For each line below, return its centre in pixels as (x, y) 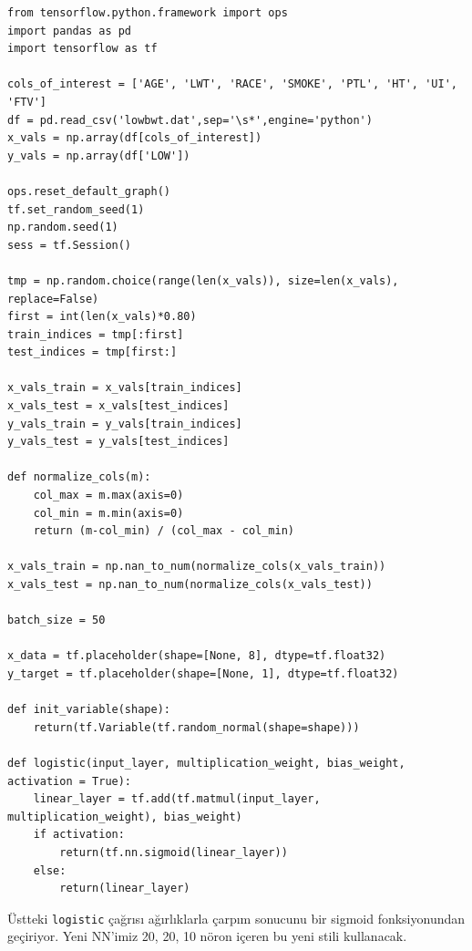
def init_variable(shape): (89, 710)
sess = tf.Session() (70, 245)
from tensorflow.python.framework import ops (148, 13)
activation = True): (70, 781)
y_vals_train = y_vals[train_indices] (125, 424)
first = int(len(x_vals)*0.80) (102, 317)
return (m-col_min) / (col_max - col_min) (164, 531)
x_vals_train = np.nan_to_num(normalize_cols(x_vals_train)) (197, 567)
